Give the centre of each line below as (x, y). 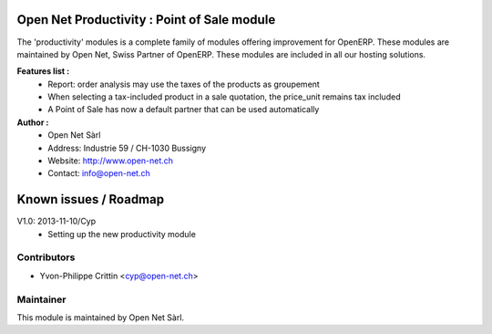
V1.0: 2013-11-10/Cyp (56, 221)
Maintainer (41, 299)
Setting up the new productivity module (122, 234)
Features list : (43, 71)
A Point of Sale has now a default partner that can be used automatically (184, 110)
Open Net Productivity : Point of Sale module (146, 20)
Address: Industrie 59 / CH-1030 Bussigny (127, 148)
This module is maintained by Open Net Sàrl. (101, 318)
